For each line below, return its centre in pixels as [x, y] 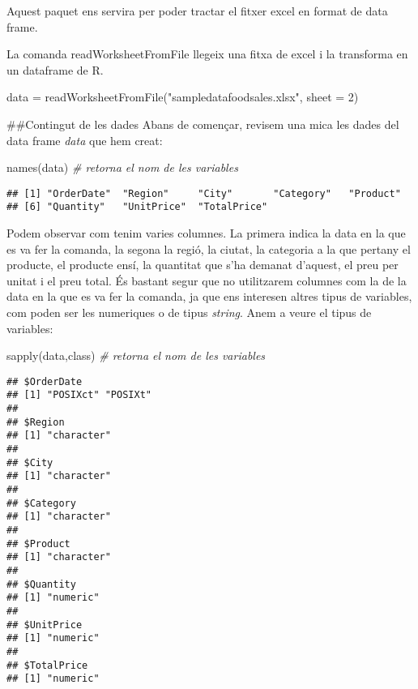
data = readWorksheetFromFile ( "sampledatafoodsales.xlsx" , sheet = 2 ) [183, 97]
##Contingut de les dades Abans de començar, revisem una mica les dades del [203, 124]
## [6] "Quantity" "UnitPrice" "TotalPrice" [137, 207]
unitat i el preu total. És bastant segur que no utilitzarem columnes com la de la [207, 280]
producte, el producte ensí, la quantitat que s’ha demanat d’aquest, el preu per [203, 265]
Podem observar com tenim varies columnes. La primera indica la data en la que [206, 233]
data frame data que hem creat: [85, 140]
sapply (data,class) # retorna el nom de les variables [136, 355]
